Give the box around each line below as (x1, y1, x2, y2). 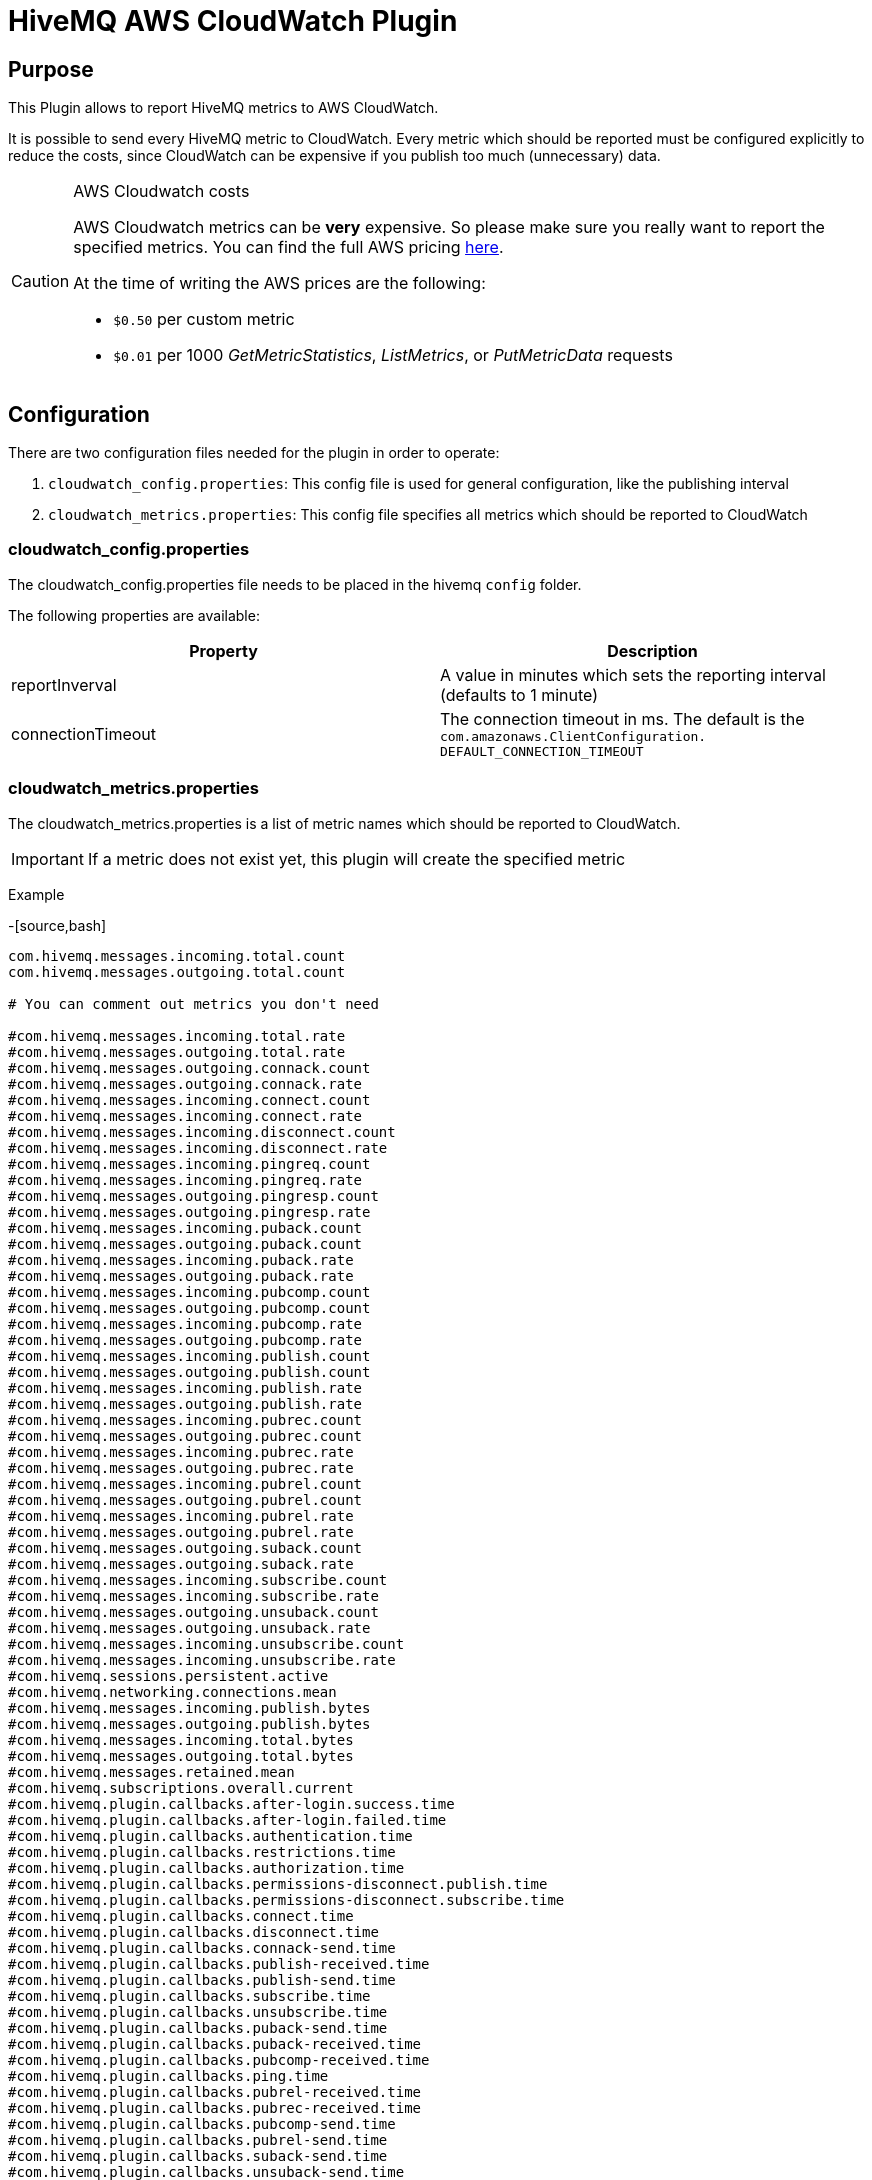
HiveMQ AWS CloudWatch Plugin (8, 4, 458, 38)
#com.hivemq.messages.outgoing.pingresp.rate (8, 1203, 371, 1220)
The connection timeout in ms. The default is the (440, 708, 805, 729)
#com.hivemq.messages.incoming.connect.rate (8, 1107, 363, 1124)
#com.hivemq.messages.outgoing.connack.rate (8, 1075, 363, 1092)
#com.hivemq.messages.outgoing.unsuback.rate (8, 1619, 371, 1636)
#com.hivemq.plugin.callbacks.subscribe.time (8, 1987, 371, 2004)
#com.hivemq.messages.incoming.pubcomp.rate (8, 1315, 363, 1332)
